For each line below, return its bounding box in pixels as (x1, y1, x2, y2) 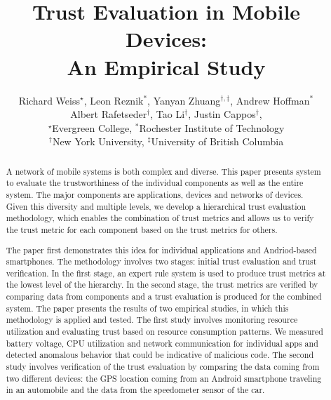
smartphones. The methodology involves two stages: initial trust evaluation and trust (6, 255, 317, 267)
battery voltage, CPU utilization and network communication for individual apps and (6, 337, 318, 349)
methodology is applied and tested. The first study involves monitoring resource (6, 314, 298, 326)
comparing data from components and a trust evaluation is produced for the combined (6, 291, 322, 302)
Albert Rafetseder (70, 107, 147, 121)
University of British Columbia (151, 134, 284, 149)
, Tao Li (150, 107, 185, 121)
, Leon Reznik (83, 93, 144, 107)
